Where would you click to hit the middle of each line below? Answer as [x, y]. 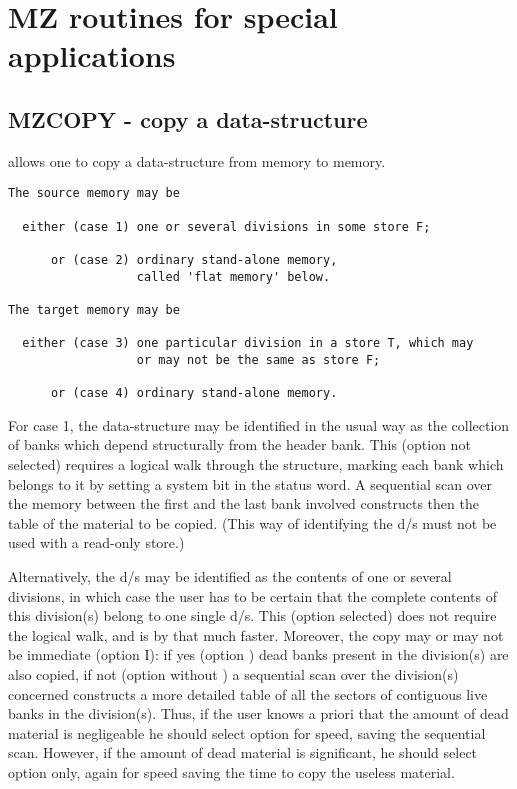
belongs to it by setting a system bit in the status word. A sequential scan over [250, 483]
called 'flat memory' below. [233, 276]
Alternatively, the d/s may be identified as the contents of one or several [230, 576]
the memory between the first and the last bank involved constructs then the [243, 503]
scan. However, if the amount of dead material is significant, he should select [243, 752]
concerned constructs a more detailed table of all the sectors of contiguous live [248, 693]
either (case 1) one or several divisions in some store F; [226, 226]
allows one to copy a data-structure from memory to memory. [197, 160]
